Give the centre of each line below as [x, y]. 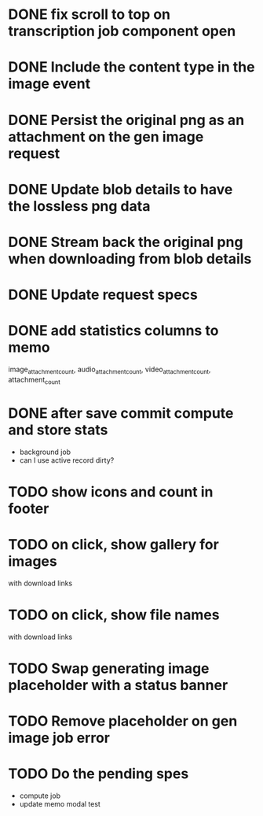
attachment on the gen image [106, 137]
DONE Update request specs [103, 295]
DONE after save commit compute [121, 413]
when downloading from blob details [130, 258]
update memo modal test [60, 803]
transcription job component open [122, 31]
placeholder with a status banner [118, 685]
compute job [40, 796]
